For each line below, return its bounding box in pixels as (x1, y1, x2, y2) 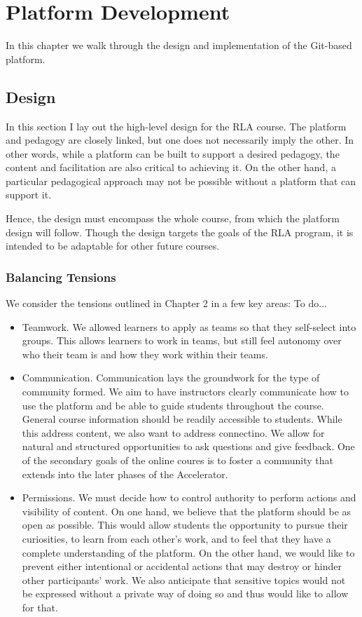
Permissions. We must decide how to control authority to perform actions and (22, 490, 356, 505)
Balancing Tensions (6, 268, 116, 285)
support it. (6, 187, 52, 202)
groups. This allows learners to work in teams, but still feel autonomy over (22, 333, 342, 348)
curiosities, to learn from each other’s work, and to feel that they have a (22, 531, 331, 545)
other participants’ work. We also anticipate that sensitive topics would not (22, 572, 346, 587)
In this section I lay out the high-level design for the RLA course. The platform (6, 118, 347, 133)
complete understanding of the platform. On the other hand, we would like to (22, 545, 355, 560)
